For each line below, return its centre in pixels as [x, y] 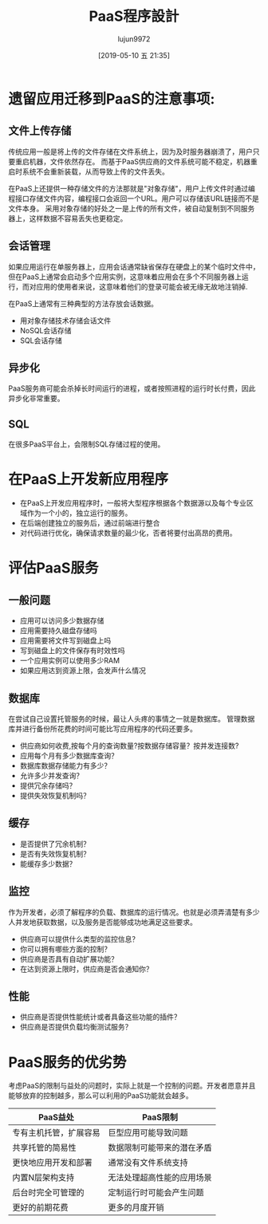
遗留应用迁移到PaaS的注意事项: [112, 98]
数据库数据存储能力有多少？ [65, 765]
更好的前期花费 [41, 1207]
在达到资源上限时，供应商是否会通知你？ [86, 969]
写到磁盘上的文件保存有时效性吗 [72, 651]
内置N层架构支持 [43, 1178]
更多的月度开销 [136, 1207]
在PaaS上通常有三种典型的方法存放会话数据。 [83, 303]
